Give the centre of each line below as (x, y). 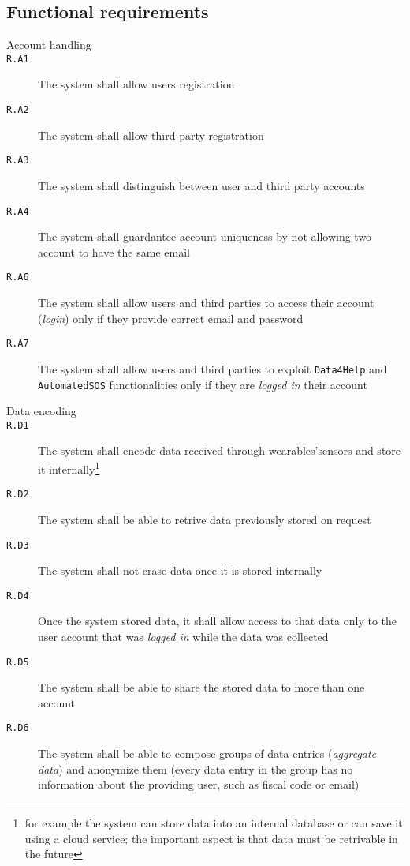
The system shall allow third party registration (151, 135)
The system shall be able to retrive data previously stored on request (205, 519)
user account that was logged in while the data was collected (183, 637)
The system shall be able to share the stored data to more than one (201, 687)
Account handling (49, 45)
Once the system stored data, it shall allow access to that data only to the (218, 621)
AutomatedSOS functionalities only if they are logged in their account (203, 384)
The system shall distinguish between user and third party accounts (201, 185)
